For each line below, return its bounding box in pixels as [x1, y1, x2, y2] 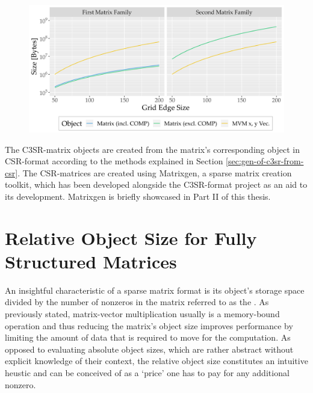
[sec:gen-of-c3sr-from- [226, 155, 304, 167]
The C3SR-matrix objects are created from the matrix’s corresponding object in [5, 143, 300, 155]
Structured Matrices [5, 249, 177, 273]
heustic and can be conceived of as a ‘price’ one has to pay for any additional [5, 367, 290, 379]
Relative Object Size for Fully [5, 225, 257, 250]
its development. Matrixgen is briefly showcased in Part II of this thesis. [5, 190, 271, 202]
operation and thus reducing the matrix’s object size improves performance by [5, 319, 293, 332]
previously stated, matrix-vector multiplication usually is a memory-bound [5, 308, 280, 320]
